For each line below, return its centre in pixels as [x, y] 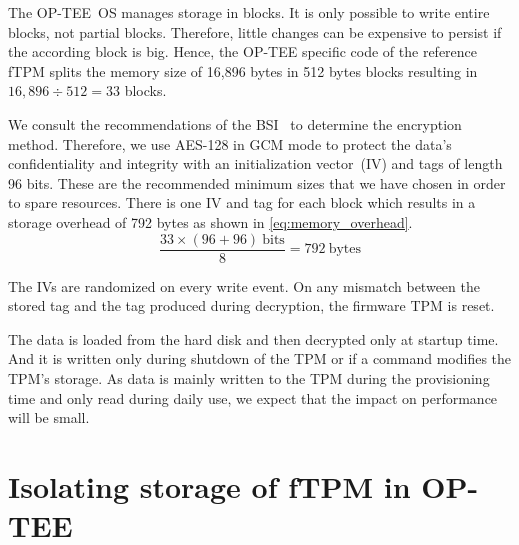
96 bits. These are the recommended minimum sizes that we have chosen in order [257, 182]
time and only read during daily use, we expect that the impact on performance [253, 397]
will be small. [49, 417]
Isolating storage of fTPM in [209, 485]
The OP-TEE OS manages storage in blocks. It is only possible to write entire [249, 12]
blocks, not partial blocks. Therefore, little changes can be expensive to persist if [255, 31]
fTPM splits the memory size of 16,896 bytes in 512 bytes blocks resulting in [243, 70]
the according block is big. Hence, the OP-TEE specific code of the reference [243, 51]
